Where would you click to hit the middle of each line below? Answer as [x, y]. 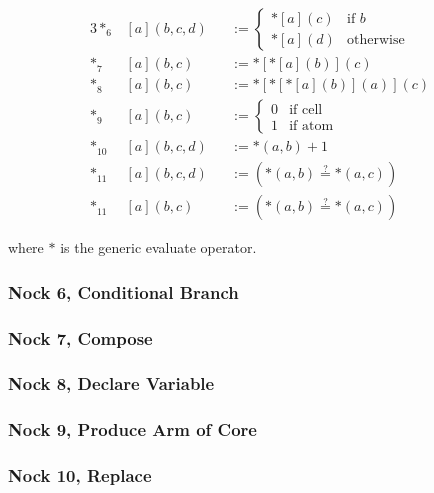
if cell [306, 109]
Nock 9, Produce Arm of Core [132, 429]
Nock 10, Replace [80, 475]
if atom [311, 125]
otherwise [375, 39]
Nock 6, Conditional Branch [123, 291]
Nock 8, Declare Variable [111, 383]
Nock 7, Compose [80, 337]
